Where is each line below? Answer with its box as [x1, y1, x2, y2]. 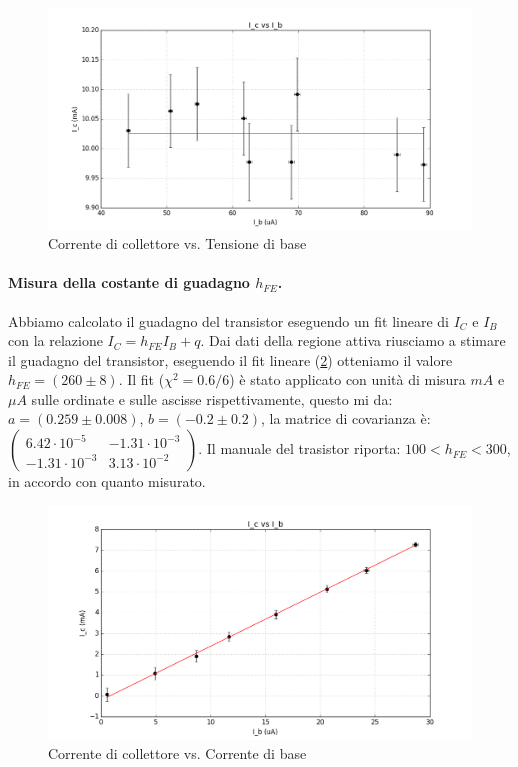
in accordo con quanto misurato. [8, 471, 206, 492]
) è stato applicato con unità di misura [229, 369, 466, 390]
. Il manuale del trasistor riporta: [198, 438, 401, 459]
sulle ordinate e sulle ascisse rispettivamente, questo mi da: [31, 388, 393, 409]
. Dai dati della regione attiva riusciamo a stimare [200, 330, 506, 351]
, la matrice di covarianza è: [261, 408, 431, 429]
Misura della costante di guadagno [8, 272, 250, 293]
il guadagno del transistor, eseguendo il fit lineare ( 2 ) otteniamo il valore [8, 349, 453, 370]
